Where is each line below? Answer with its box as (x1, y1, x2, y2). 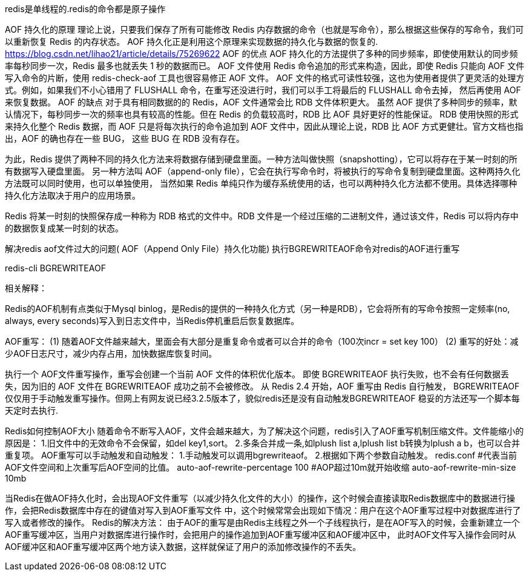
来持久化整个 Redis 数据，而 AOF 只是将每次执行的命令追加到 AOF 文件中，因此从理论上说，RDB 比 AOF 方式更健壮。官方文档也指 (5, 121, 524, 131)
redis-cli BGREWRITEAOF (5, 263, 106, 273)
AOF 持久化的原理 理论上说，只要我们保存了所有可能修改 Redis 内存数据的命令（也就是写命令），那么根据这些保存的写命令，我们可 (5, 24, 524, 35)
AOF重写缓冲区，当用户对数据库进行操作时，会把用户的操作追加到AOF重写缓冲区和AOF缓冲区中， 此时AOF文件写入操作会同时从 (5, 529, 516, 540)
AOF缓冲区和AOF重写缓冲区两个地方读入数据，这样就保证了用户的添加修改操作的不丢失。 (5, 541, 361, 552)
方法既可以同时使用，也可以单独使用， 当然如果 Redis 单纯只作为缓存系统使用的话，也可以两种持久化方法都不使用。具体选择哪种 (5, 178, 517, 188)
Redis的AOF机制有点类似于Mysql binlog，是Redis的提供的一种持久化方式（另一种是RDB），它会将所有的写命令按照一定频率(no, (5, 303, 510, 314)
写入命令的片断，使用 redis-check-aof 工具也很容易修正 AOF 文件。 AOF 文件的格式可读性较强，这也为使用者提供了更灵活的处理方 (5, 73, 525, 83)
